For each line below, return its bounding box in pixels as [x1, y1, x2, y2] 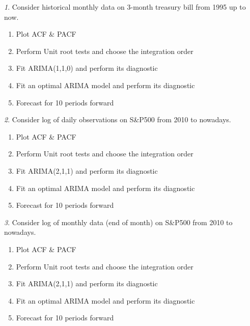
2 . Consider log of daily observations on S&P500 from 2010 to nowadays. [4, 114, 231, 125]
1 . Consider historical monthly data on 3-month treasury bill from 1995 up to [4, 2, 246, 12]
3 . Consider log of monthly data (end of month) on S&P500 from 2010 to [4, 216, 233, 227]
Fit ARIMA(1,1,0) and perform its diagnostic [16, 63, 158, 73]
